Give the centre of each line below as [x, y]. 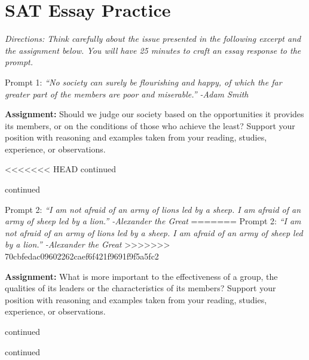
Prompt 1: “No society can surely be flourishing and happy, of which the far [143, 82]
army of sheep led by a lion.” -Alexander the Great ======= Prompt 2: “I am [153, 221]
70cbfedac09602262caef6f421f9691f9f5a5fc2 [82, 256]
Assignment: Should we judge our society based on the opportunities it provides [154, 114]
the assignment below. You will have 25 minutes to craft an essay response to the [153, 50]
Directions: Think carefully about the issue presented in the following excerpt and [153, 39]
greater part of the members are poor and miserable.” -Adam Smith [127, 94]
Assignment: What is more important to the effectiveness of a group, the [141, 276]
